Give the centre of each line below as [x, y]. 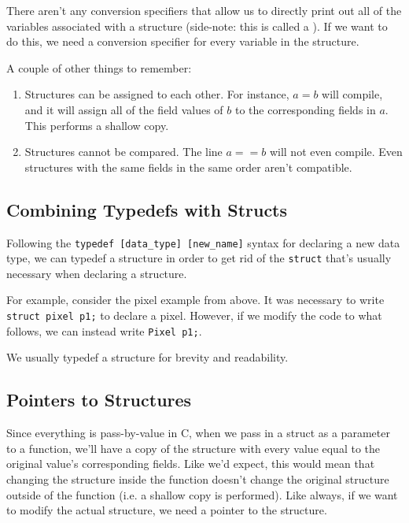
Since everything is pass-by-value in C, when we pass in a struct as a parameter [198, 433]
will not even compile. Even [336, 152]
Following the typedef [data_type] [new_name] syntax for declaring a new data [203, 242]
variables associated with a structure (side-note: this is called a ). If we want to [197, 26]
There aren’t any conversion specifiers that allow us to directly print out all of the [204, 10]
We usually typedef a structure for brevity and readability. [147, 357]
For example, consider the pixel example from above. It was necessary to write [195, 300]
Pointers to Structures [99, 400]
